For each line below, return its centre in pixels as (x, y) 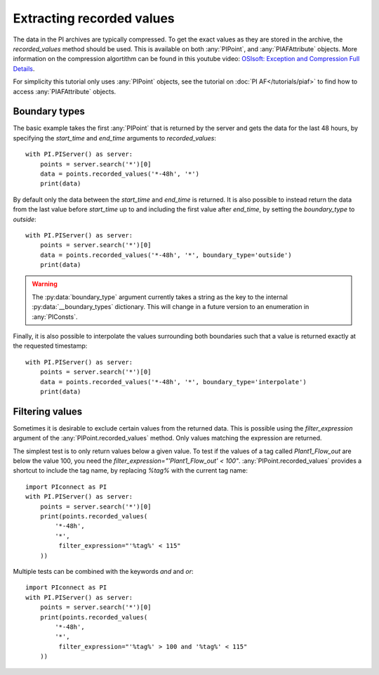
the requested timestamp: (50, 346)
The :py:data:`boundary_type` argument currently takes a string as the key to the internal (160, 297)
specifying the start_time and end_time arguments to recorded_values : (115, 138)
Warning (45, 284)
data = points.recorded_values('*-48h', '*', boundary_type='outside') (166, 255)
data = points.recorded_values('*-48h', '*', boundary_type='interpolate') (173, 382)
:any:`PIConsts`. (55, 317)
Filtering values (48, 411)
